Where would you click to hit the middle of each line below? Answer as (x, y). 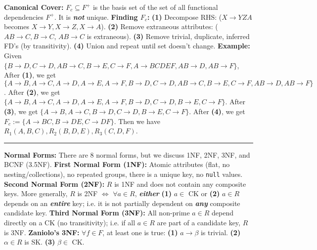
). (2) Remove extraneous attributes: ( (159, 26)
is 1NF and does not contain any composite (180, 184)
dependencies (24, 17)
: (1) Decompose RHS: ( (184, 17)
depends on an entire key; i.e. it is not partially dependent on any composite (122, 203)
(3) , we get (21, 111)
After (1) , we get (30, 75)
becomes (17, 26)
